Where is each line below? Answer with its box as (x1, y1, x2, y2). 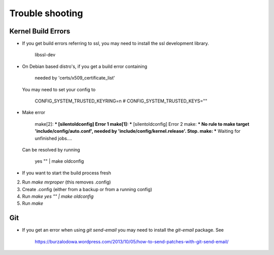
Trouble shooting (9, 8, 83, 19)
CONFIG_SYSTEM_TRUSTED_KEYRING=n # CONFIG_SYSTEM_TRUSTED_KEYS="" (35, 98, 208, 104)
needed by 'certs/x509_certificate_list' (35, 75, 115, 81)
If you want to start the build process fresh (22, 170, 111, 176)
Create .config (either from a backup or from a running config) (22, 186, 152, 192)
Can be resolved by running (22, 147, 81, 153)
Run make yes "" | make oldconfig (22, 193, 94, 199)
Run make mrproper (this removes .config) (22, 179, 111, 185)
